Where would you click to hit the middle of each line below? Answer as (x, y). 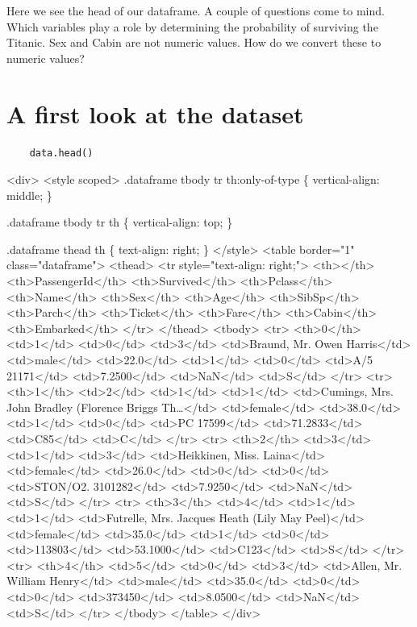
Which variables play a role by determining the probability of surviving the (192, 26)
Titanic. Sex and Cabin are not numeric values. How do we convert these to (194, 42)
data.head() (61, 153)
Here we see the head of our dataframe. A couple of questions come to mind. (196, 10)
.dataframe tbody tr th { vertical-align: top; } (120, 222)
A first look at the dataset (155, 113)
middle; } (29, 195)
